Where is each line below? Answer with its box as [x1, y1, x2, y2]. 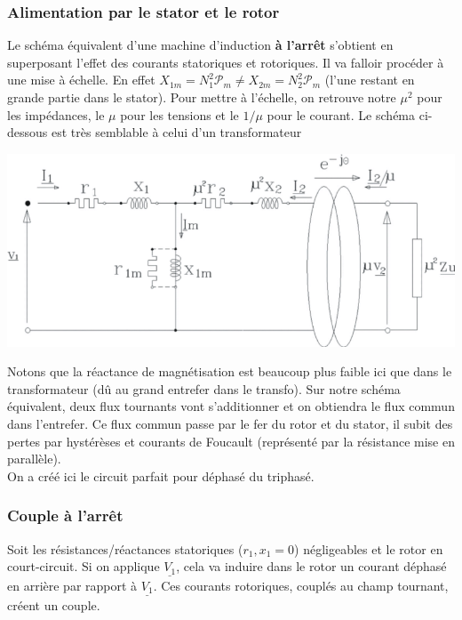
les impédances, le [7, 105, 105, 124]
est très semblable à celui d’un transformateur [51, 123, 302, 141]
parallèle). [7, 449, 61, 468]
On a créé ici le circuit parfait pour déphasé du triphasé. [7, 466, 315, 485]
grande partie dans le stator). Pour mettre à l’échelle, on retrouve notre [7, 88, 396, 106]
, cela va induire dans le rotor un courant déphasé [176, 557, 447, 576]
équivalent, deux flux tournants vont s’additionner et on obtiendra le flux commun [7, 397, 455, 415]
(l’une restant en [324, 70, 415, 89]
